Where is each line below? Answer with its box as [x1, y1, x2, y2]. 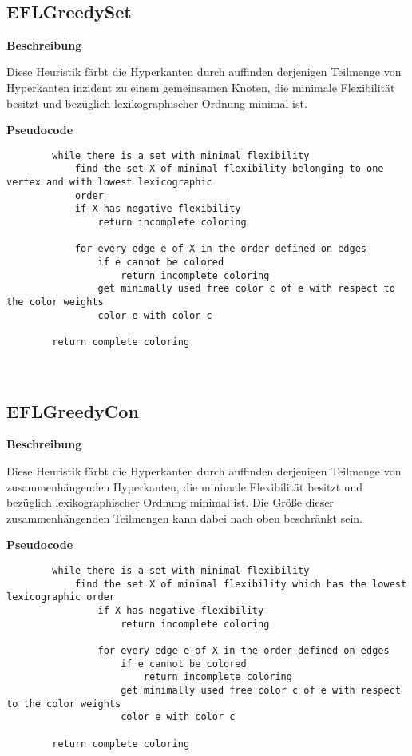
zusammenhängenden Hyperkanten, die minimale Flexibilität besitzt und [6, 478, 363, 495]
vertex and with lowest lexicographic [6, 177, 212, 189]
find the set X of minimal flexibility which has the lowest [74, 578, 407, 590]
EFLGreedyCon [6, 398, 139, 423]
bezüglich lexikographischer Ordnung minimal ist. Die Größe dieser [6, 494, 334, 511]
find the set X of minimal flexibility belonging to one [74, 163, 384, 175]
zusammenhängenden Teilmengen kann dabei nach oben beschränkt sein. [6, 509, 362, 526]
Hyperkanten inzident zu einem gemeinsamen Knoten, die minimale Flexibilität [6, 78, 395, 95]
